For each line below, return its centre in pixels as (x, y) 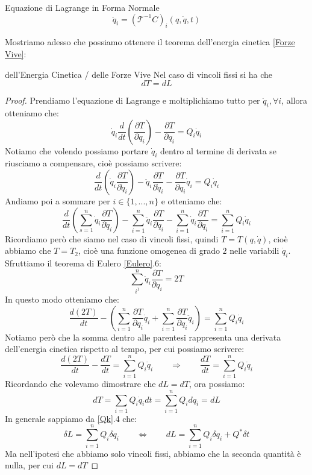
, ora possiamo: (217, 384)
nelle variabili (254, 250)
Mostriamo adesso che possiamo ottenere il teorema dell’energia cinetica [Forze (150, 42)
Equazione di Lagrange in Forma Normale (82, 7)
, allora (294, 100)
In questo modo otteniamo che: (62, 299)
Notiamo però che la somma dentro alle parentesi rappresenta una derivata (143, 337)
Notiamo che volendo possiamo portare (77, 150)
